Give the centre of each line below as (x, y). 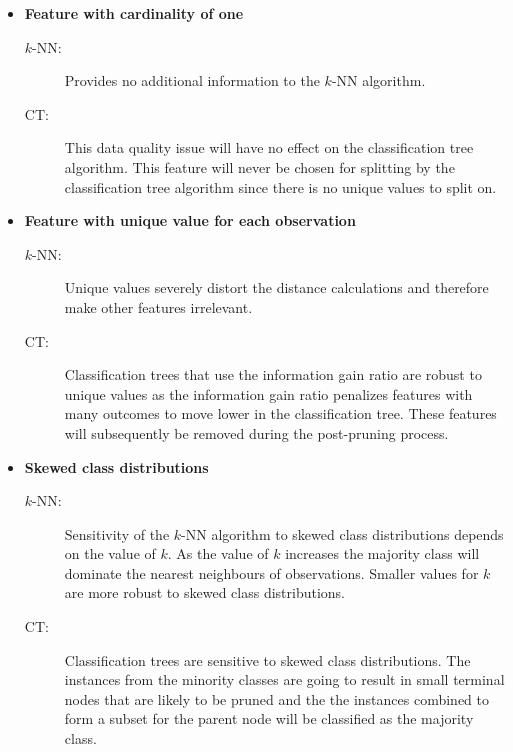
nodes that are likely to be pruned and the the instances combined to (276, 698)
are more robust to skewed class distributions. (205, 592)
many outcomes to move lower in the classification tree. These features (280, 413)
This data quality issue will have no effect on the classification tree (269, 147)
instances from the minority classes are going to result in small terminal (284, 679)
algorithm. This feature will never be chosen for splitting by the (259, 166)
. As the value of (218, 553)
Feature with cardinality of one (134, 13)
